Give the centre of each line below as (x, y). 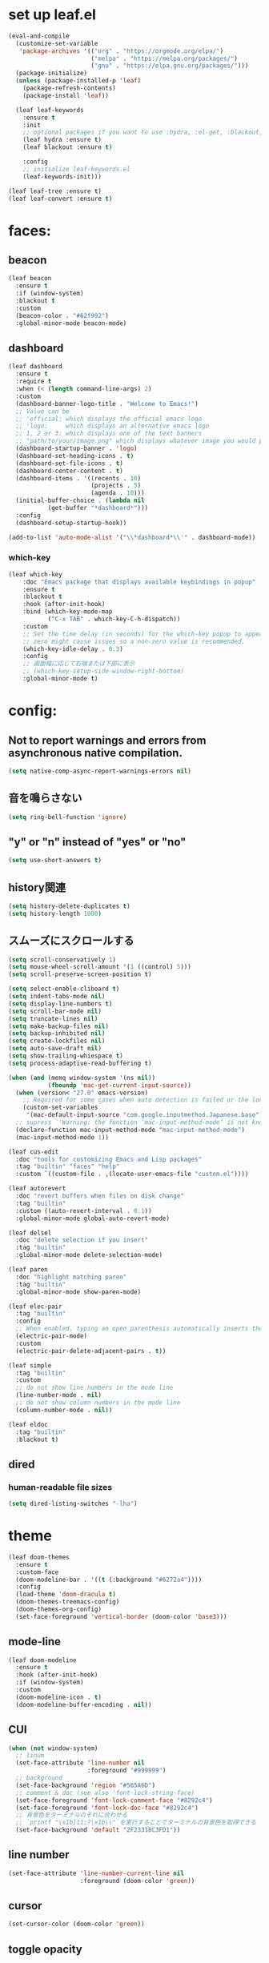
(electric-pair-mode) (52, 1336)
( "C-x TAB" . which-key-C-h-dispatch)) (114, 619)
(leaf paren (28, 1270)
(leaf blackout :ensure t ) (68, 147)
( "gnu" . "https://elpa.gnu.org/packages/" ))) (170, 66)
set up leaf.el (52, 15)
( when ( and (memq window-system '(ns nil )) (82, 1078)
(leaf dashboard (35, 367)
